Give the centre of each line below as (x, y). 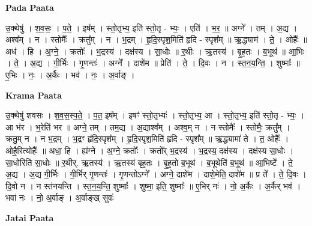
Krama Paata (34, 95)
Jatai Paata (30, 217)
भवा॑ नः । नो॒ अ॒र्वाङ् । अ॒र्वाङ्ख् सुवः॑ (60, 197)
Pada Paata (30, 7)
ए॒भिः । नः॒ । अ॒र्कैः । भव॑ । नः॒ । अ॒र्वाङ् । (70, 74)
